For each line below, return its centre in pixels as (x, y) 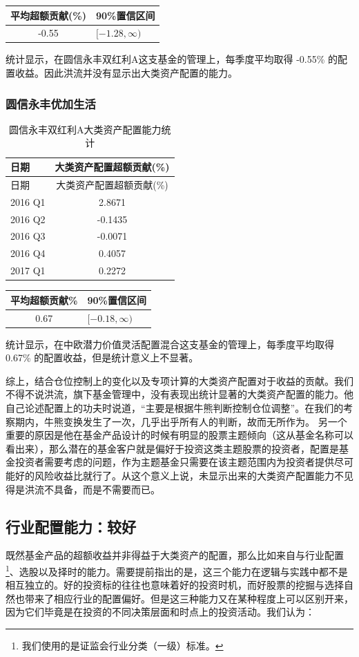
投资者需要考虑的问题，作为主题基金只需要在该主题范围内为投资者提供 (174, 462)
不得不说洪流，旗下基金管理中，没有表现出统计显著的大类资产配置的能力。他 (179, 394)
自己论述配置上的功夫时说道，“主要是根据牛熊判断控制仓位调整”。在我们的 (175, 408)
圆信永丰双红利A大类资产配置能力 (85, 129)
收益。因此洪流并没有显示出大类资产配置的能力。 (126, 73)
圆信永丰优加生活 (51, 103)
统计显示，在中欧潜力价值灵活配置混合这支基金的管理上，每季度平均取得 (170, 344)
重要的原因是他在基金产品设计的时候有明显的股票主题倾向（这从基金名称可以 (179, 435)
